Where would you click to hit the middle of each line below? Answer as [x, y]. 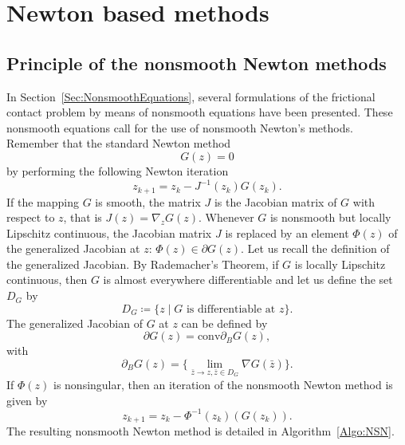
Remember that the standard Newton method [119, 143]
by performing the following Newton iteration [118, 170]
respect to [31, 217]
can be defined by [224, 323]
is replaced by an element [287, 232]
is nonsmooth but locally [330, 217]
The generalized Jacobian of [75, 323]
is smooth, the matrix [148, 201]
